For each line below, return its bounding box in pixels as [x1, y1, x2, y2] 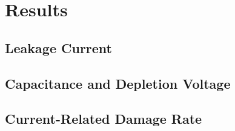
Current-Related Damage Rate [5, 109, 202, 128]
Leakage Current [5, 38, 112, 57]
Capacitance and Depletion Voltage [5, 74, 231, 92]
